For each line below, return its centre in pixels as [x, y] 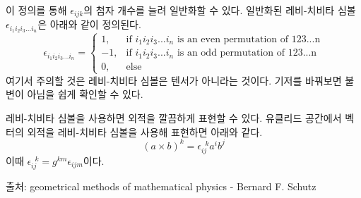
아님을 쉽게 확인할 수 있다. [85, 94]
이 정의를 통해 [36, 10]
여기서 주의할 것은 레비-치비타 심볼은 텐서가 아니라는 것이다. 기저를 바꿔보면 [174, 80]
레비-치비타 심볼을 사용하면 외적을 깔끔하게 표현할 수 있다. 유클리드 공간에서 [174, 118]
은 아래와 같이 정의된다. [89, 24]
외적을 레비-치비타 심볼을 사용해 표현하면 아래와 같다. [145, 131]
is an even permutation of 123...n [249, 39]
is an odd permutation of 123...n [247, 53]
